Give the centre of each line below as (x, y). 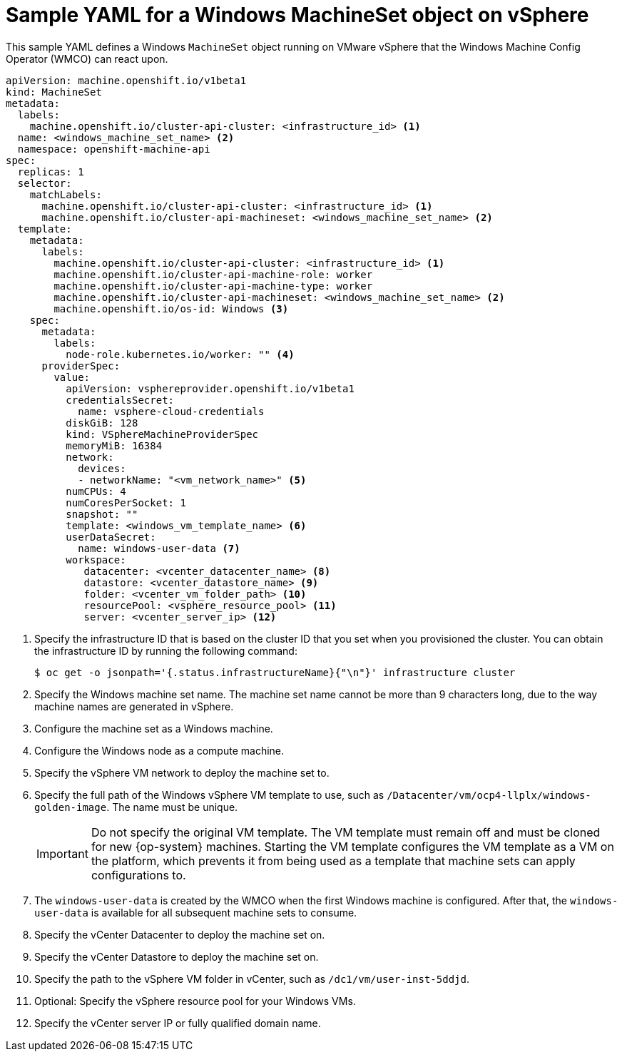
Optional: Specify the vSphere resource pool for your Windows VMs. (195, 1001)
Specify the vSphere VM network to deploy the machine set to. (182, 772)
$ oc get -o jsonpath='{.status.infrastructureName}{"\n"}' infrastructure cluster (275, 672)
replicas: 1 (51, 172)
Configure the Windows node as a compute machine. (159, 750)
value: (72, 377)
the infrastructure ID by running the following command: (166, 650)
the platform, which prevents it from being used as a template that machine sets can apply (333, 861)
